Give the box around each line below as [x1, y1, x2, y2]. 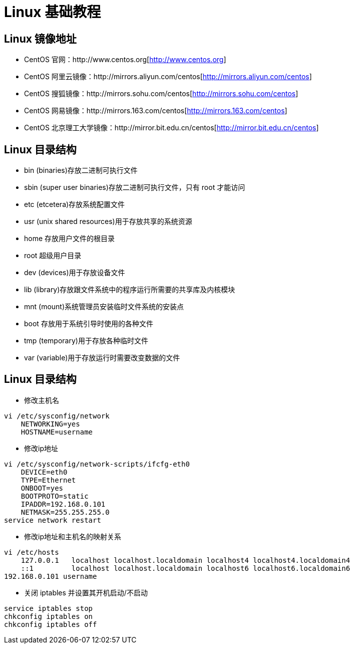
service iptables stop [4, 604, 93, 612]
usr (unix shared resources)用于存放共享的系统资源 [24, 217, 192, 226]
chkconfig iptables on [4, 612, 93, 620]
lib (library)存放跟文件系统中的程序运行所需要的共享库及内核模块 [24, 285, 235, 294]
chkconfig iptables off [4, 620, 97, 628]
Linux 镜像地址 [4, 32, 77, 45]
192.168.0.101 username [4, 572, 97, 580]
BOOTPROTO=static [21, 492, 89, 500]
